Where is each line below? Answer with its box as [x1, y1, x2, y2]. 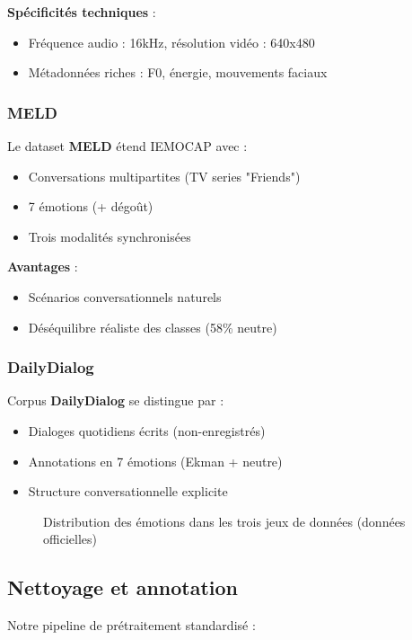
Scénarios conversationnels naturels [28, 287, 222, 306]
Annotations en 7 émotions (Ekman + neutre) [28, 451, 283, 470]
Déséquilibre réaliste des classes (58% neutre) [28, 317, 277, 336]
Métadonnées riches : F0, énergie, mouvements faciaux [28, 63, 328, 82]
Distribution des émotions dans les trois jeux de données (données [43, 511, 406, 530]
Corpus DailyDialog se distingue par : [7, 391, 224, 410]
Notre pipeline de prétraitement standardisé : [7, 616, 256, 635]
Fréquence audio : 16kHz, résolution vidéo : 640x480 [28, 32, 315, 51]
